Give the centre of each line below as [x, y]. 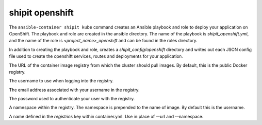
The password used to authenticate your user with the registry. [72, 99]
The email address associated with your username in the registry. [74, 90]
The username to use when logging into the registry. [61, 81]
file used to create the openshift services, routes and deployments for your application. [96, 56]
